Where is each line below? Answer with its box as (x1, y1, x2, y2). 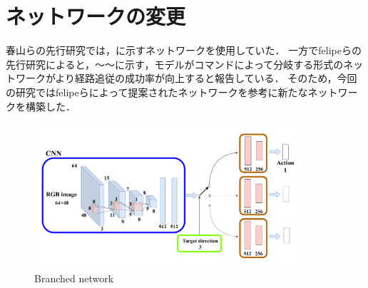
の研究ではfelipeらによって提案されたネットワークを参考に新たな (6, 84, 308, 99)
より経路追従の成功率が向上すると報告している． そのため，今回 (55, 71, 357, 86)
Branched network (34, 271, 114, 286)
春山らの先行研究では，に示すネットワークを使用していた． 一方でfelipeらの (6, 43, 362, 58)
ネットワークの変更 (6, 1, 186, 31)
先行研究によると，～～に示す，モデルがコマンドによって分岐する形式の (6, 56, 344, 71)
